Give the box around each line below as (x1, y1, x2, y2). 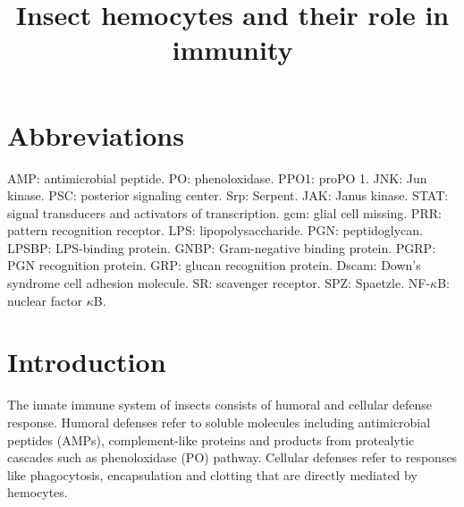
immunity (172, 31, 293, 68)
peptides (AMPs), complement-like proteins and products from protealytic (7, 430, 415, 449)
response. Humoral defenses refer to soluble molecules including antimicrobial (7, 412, 431, 431)
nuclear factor (7, 291, 83, 309)
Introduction (7, 343, 166, 380)
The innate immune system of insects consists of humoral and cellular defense (7, 395, 433, 414)
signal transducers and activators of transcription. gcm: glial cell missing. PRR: (7, 203, 442, 222)
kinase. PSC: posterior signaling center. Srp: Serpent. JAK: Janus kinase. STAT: (7, 186, 449, 205)
